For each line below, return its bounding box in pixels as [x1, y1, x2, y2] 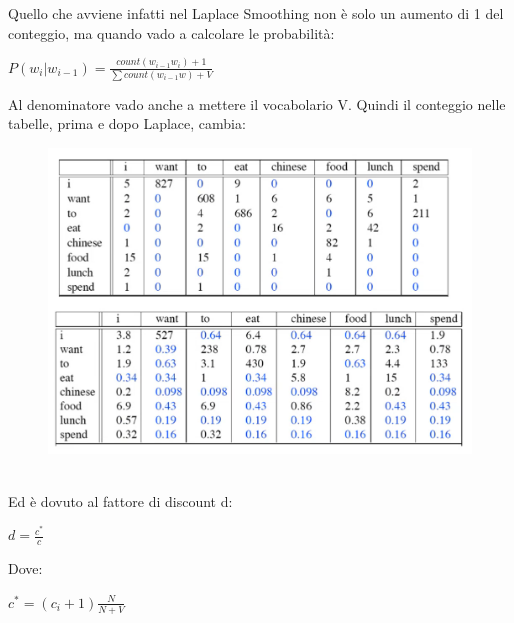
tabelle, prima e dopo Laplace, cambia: [8, 113, 246, 134]
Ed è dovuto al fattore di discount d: [8, 490, 233, 511]
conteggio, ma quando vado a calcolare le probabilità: [8, 22, 335, 43]
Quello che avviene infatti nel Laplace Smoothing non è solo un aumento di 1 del [8, 3, 504, 23]
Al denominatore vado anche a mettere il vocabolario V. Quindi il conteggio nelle [8, 93, 506, 114]
